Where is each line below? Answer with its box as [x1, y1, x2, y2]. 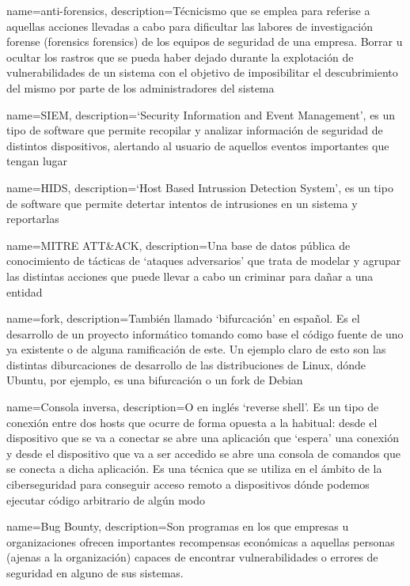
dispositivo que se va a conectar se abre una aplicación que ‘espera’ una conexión [6, 429, 399, 446]
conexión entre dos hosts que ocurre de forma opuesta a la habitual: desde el [6, 414, 378, 430]
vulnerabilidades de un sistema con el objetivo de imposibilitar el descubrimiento [6, 64, 398, 81]
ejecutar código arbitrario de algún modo [6, 491, 206, 508]
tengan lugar [6, 153, 68, 169]
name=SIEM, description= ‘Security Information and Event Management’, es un [6, 106, 396, 123]
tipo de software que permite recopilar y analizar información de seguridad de [6, 122, 383, 138]
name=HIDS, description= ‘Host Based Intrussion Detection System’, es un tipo [6, 179, 393, 195]
